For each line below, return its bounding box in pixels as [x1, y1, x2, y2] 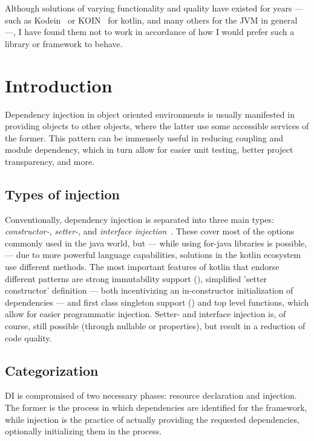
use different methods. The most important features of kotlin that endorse [5, 260, 280, 273]
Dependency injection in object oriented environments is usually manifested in [5, 108, 295, 120]
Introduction [5, 72, 113, 97]
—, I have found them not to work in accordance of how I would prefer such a [5, 25, 295, 38]
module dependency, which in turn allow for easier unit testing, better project [5, 143, 293, 156]
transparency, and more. [5, 155, 94, 167]
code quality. [5, 331, 52, 344]
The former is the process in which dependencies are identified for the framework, [5, 401, 307, 413]
